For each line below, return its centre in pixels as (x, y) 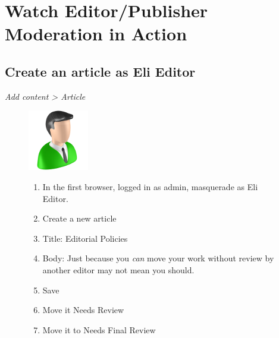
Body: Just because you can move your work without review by (158, 258)
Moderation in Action (96, 34)
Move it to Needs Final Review (99, 329)
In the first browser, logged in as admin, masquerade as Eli (150, 186)
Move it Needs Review (83, 310)
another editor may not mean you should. (118, 269)
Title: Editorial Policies (85, 238)
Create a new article (79, 218)
